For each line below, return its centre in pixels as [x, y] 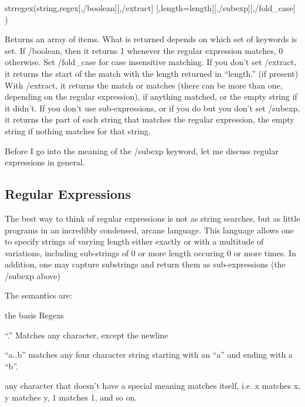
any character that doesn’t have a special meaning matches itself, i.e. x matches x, [153, 386]
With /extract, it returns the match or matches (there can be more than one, [144, 85]
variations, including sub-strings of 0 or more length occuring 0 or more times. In [150, 252]
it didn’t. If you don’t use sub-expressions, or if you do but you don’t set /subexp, [152, 108]
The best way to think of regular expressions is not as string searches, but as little [152, 218]
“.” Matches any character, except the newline [87, 335]
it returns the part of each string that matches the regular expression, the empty [150, 119]
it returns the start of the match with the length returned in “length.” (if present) [152, 73]
